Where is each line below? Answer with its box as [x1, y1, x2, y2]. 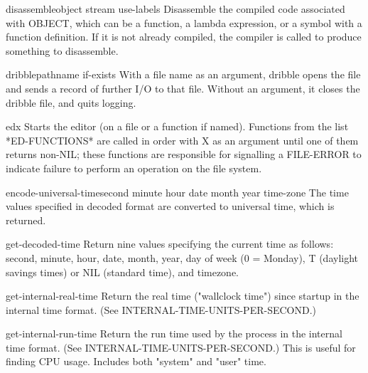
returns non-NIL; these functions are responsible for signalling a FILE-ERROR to [6, 147, 362, 162]
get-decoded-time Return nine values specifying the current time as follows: [6, 236, 334, 251]
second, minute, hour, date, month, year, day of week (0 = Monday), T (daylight [6, 250, 359, 265]
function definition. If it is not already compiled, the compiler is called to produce [6, 29, 362, 44]
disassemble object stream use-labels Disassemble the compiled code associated [6, 1, 345, 16]
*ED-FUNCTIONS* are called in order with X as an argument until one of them [6, 132, 359, 147]
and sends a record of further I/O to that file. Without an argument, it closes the [6, 80, 360, 95]
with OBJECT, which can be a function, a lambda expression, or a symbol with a [6, 15, 362, 30]
